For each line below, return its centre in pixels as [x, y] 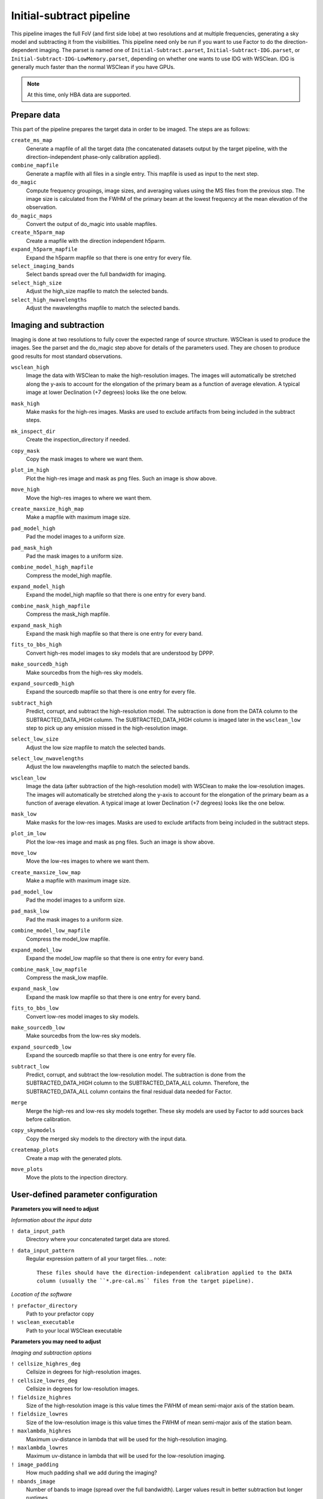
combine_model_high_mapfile [52, 567]
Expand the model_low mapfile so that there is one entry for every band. [115, 958]
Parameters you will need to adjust [55, 1209]
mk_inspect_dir [33, 431]
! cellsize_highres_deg [46, 1364]
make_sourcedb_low [38, 1028]
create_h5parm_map [38, 233]
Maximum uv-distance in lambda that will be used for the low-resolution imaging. [126, 1456]
